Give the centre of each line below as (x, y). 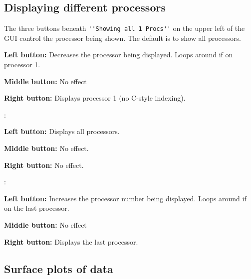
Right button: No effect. (44, 165)
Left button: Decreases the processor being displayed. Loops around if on (119, 55)
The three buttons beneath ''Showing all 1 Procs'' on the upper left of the (125, 28)
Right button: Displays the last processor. (71, 241)
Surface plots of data (59, 268)
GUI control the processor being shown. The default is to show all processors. (123, 38)
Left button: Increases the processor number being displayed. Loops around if (125, 198)
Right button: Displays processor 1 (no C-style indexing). (95, 98)
